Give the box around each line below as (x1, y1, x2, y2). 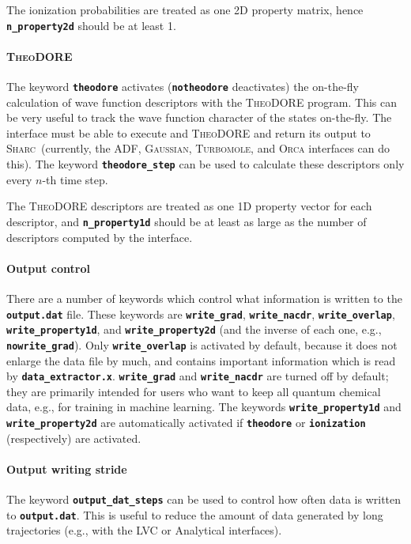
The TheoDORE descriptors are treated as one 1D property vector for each (6, 198, 372, 214)
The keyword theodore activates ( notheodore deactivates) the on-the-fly (6, 78, 359, 95)
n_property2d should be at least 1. (6, 17, 176, 33)
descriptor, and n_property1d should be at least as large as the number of (6, 213, 367, 229)
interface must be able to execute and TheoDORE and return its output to (6, 124, 371, 141)
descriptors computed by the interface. (6, 229, 193, 245)
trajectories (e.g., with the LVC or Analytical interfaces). (6, 522, 282, 538)
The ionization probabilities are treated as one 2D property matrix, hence (6, 2, 364, 17)
